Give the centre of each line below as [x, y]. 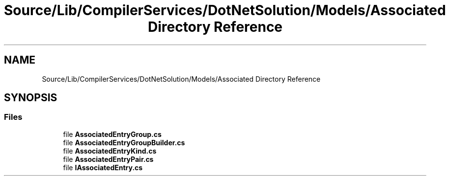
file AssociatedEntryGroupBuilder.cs [124, 142]
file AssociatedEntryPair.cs [108, 159]
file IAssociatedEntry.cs [103, 167]
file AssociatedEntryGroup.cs [112, 134]
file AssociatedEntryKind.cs [110, 151]
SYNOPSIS [31, 98]
